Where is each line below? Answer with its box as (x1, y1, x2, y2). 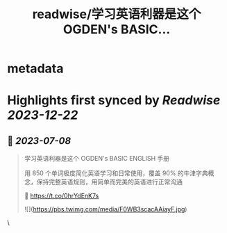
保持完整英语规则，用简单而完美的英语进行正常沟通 (36, 178, 183, 186)
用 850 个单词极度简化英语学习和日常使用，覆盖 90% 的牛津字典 (24, 169, 208, 177)
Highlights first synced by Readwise (7, 93, 221, 109)
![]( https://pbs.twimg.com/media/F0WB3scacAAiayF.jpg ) (24, 205, 187, 214)
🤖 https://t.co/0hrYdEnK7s (24, 192, 99, 200)
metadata (7, 61, 64, 77)
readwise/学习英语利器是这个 (32, 6, 201, 22)
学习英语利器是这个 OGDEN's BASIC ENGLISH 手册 (24, 154, 170, 163)
